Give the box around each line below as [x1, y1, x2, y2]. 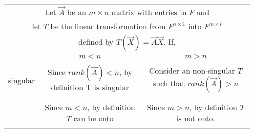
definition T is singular [51, 81, 129, 93]
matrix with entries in [111, 6, 187, 18]
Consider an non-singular [149, 64, 235, 76]
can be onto [73, 112, 114, 124]
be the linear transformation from [50, 20, 166, 32]
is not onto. [176, 112, 215, 124]
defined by [78, 36, 114, 47]
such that [152, 77, 185, 89]
